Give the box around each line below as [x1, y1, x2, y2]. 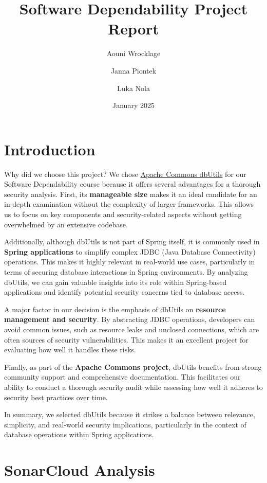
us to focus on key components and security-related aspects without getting [4, 209, 242, 219]
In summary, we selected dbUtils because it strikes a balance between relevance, [4, 409, 255, 420]
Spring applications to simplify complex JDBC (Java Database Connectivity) [4, 246, 256, 257]
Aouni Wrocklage [106, 48, 161, 59]
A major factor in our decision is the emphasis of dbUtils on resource [4, 303, 226, 314]
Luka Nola [117, 82, 150, 93]
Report [108, 18, 159, 39]
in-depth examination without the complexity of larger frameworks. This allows [4, 199, 254, 209]
